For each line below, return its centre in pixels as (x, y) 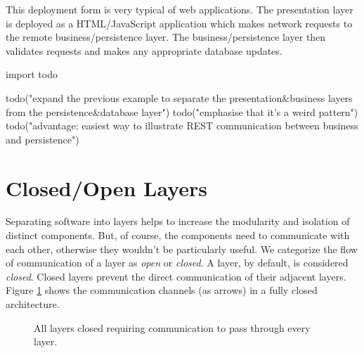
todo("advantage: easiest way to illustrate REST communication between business (182, 126)
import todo (32, 74)
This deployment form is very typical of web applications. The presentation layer (180, 9)
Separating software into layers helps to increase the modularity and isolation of (178, 221)
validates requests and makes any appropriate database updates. (144, 50)
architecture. (33, 304)
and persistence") (43, 139)
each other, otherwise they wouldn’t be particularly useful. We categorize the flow (182, 249)
